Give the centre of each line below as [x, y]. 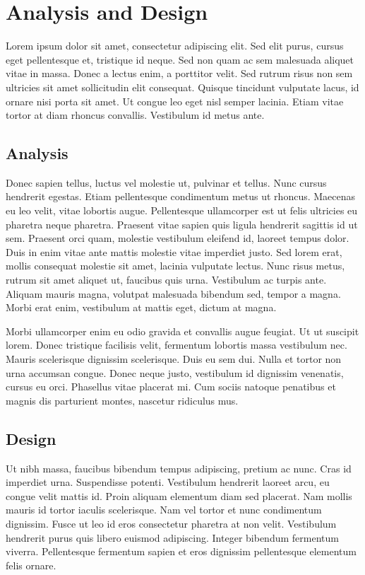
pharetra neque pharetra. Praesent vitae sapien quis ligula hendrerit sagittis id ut [182, 224]
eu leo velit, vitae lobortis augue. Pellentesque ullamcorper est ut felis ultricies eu [182, 210]
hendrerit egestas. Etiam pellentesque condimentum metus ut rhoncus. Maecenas [181, 196]
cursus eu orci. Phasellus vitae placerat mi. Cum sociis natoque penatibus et [171, 387]
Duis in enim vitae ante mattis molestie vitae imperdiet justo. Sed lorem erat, [174, 251]
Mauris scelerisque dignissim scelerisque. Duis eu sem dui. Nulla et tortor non [174, 359]
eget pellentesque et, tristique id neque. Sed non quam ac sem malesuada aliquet [180, 59]
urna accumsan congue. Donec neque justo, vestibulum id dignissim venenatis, [175, 372]
